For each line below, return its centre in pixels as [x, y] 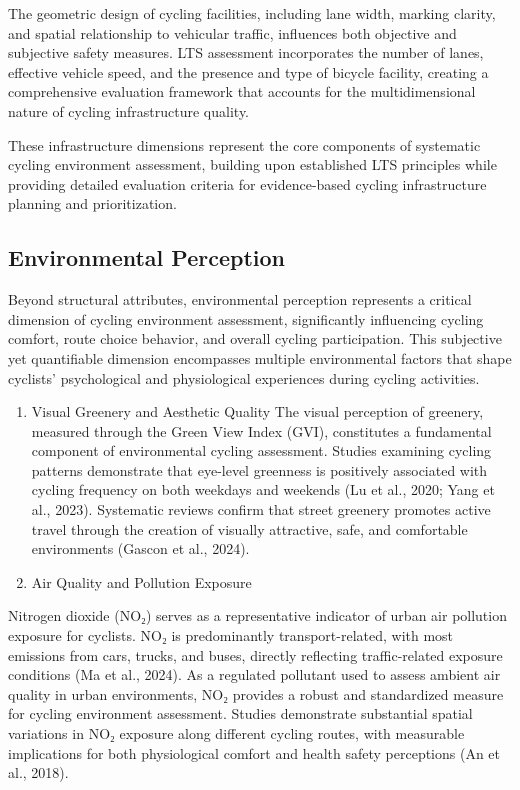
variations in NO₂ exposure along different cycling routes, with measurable [236, 733]
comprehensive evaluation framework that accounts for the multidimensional [242, 91]
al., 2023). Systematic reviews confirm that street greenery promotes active [261, 509]
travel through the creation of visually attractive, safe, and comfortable [249, 528]
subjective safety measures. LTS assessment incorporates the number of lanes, [246, 52]
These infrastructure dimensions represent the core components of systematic [244, 144]
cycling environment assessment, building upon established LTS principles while [252, 164]
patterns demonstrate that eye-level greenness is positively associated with [259, 469]
